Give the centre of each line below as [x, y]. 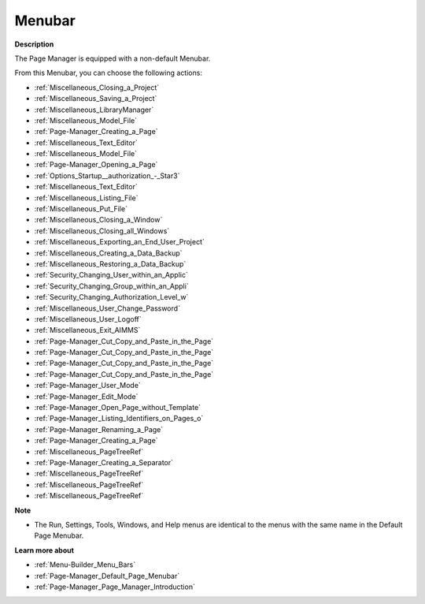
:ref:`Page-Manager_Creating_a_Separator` [103, 462]
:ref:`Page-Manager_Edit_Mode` [86, 396]
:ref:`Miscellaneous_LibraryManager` [94, 110]
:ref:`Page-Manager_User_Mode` [87, 386]
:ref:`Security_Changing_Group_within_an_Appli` [111, 286]
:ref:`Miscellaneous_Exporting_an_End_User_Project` [119, 242]
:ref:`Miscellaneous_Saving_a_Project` [96, 99]
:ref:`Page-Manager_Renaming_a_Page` [99, 429]
